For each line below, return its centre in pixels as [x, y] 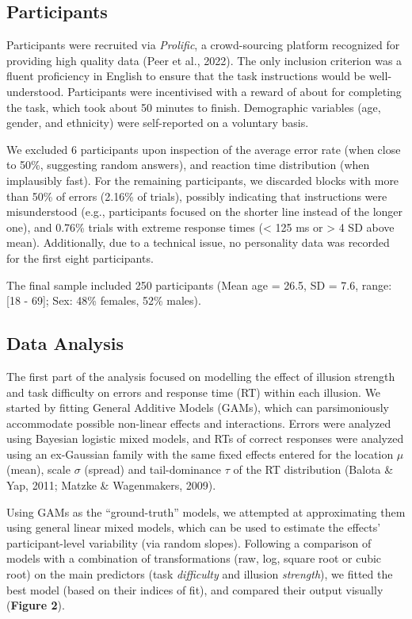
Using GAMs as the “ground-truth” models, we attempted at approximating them [206, 511]
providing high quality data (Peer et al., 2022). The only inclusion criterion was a [204, 60]
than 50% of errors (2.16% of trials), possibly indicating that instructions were [197, 196]
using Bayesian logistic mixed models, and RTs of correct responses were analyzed [205, 438]
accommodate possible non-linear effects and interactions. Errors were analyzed [199, 423]
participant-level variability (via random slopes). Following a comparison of [189, 542]
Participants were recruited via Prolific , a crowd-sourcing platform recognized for [203, 45]
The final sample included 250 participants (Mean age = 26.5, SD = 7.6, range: [199, 285]
